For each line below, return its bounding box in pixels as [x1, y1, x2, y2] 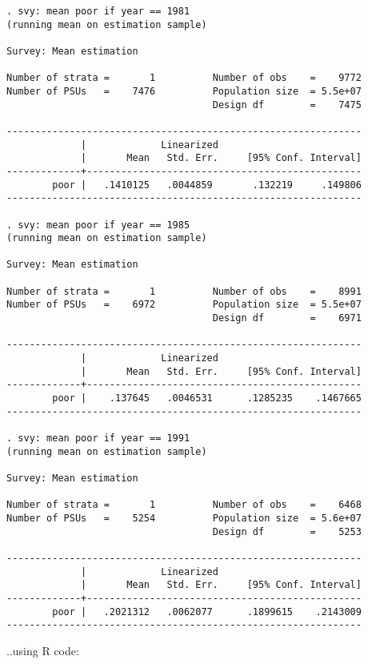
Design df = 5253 [212, 525, 362, 537]
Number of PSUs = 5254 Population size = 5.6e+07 [6, 512, 362, 524]
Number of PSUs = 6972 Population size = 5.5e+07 [6, 299, 362, 311]
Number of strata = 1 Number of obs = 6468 [6, 499, 362, 511]
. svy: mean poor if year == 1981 [6, 6, 190, 17]
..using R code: [6, 642, 79, 658]
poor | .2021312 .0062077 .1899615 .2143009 [52, 606, 362, 618]
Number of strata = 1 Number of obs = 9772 [6, 72, 362, 84]
